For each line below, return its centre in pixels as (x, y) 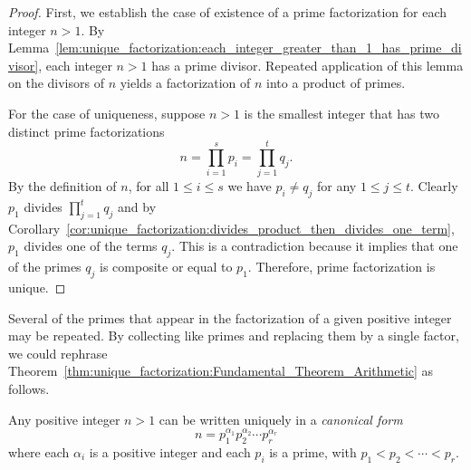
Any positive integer (64, 419)
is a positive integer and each (170, 451)
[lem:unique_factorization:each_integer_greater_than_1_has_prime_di (259, 48)
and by (137, 207)
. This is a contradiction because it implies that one (315, 246)
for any (336, 186)
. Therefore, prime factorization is (341, 267)
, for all (149, 186)
